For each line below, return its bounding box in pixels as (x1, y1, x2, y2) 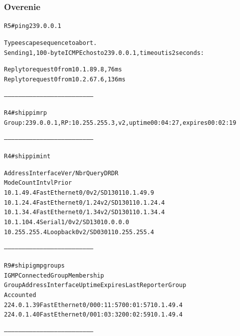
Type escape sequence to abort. (4, 39, 97, 46)
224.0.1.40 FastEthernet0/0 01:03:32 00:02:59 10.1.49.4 (4, 311, 183, 319)
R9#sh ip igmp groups (4, 262, 65, 270)
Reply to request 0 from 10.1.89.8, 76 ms (4, 66, 122, 73)
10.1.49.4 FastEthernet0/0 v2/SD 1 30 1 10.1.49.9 (4, 189, 154, 197)
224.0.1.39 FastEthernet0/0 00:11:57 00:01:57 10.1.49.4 (4, 301, 183, 309)
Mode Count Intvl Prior (4, 179, 72, 187)
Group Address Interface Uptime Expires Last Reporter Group (4, 282, 187, 289)
